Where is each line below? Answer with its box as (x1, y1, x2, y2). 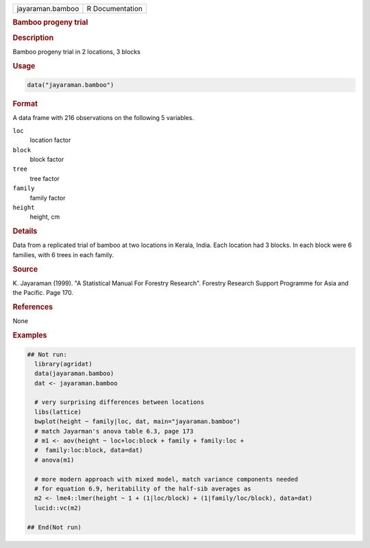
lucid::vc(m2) (34, 504, 82, 512)
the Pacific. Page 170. (12, 289, 74, 297)
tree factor (29, 174, 60, 182)
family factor (29, 193, 66, 202)
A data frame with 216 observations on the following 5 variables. (12, 114, 195, 122)
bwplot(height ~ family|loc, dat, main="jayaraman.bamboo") (34, 418, 241, 425)
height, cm (29, 213, 60, 221)
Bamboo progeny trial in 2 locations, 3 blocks (12, 47, 140, 56)
